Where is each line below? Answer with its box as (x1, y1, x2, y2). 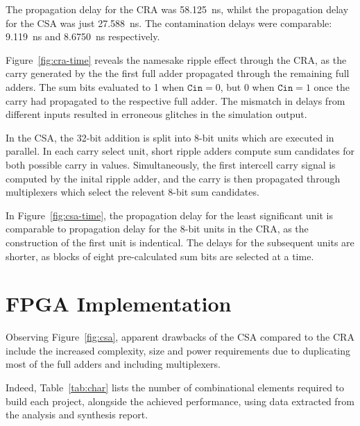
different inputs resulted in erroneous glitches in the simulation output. (6, 107, 307, 121)
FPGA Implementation (6, 289, 232, 318)
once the (314, 79, 350, 94)
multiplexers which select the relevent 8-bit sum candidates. (6, 185, 259, 199)
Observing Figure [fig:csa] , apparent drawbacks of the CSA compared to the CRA (6, 330, 354, 344)
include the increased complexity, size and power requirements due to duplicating (6, 343, 350, 357)
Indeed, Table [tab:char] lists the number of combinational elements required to (6, 380, 345, 394)
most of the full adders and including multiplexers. (6, 357, 221, 371)
